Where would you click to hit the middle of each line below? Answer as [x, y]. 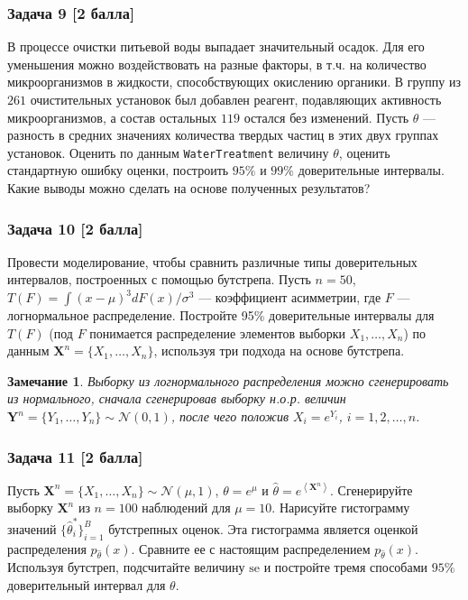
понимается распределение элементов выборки [218, 332]
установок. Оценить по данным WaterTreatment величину [168, 152]
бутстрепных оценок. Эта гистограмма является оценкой [263, 528]
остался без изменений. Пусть [326, 117]
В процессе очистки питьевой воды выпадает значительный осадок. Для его [216, 46]
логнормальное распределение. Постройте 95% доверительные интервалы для [221, 315]
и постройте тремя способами [346, 567]
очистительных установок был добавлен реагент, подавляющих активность [236, 99]
